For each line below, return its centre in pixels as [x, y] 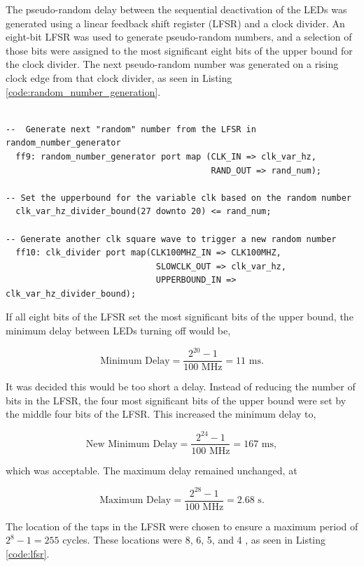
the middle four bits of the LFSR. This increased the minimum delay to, [161, 414]
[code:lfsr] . [28, 553]
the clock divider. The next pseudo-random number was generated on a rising [172, 64]
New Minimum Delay [132, 444]
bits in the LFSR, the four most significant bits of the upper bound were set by [176, 400]
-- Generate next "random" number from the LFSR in [131, 129]
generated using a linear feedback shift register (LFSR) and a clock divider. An [175, 23]
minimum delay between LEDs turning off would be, [118, 331]
